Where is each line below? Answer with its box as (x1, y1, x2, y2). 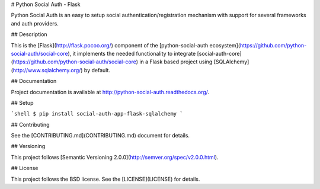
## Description (11, 31, 47, 38)
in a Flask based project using (139, 58, 213, 65)
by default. (84, 66, 111, 73)
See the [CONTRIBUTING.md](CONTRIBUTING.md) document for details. (11, 132, 190, 139)
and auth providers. (11, 20, 59, 27)
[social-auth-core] (197, 50, 242, 57)
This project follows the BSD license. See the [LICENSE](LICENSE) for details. (11, 175, 200, 182)
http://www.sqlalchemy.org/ (12, 66, 81, 73)
